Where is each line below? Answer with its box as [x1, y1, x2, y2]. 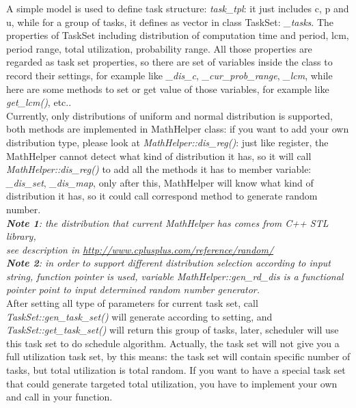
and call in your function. [6, 390, 113, 404]
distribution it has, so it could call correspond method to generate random [6, 189, 318, 203]
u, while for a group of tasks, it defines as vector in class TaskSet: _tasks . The [6, 14, 334, 29]
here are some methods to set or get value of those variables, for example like [6, 81, 329, 96]
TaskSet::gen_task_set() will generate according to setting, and [6, 309, 273, 323]
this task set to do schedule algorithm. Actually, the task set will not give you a [6, 336, 340, 350]
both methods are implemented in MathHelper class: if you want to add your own [6, 122, 349, 136]
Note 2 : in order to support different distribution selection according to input [6, 256, 331, 270]
